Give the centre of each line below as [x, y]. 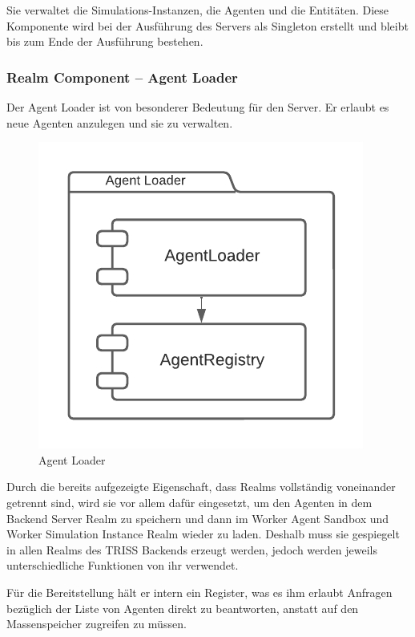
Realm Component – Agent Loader [122, 77]
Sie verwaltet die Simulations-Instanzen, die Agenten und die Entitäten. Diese [198, 10]
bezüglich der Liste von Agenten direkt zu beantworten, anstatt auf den [183, 608]
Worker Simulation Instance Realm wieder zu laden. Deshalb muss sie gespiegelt [203, 534]
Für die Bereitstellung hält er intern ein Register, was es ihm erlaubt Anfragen [199, 592]
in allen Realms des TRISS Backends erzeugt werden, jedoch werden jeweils [192, 549]
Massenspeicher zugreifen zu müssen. [97, 624]
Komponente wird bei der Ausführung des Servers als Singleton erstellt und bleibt [207, 25]
